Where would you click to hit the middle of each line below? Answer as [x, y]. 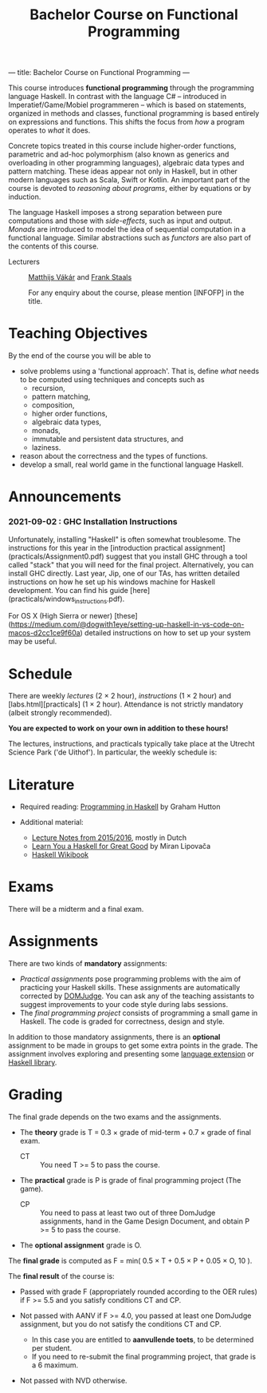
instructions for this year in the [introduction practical [96, 547]
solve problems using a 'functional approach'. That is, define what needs [139, 371]
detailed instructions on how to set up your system [168, 633]
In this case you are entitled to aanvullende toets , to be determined [143, 1339]
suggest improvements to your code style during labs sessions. [124, 1005]
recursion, [48, 388]
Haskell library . [33, 1063]
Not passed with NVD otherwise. [73, 1381]
